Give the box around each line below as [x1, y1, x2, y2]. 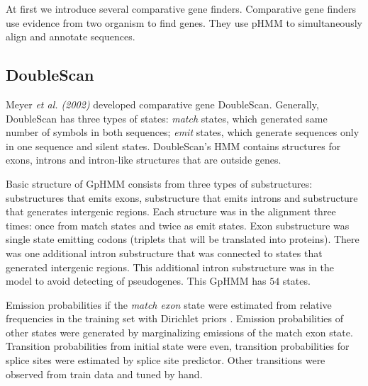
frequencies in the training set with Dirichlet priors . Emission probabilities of [6, 311, 343, 326]
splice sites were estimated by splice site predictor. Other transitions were [6, 353, 325, 368]
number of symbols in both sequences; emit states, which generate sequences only [6, 125, 359, 140]
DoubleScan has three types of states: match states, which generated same [6, 110, 328, 125]
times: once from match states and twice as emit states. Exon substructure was [6, 217, 350, 232]
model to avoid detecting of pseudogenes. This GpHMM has [6, 273, 267, 288]
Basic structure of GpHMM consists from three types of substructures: [6, 176, 313, 191]
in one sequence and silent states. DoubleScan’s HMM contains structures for [6, 138, 341, 153]
